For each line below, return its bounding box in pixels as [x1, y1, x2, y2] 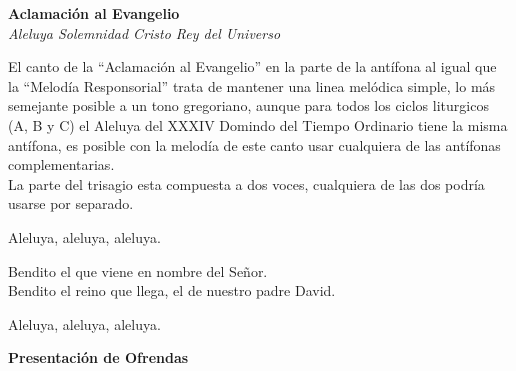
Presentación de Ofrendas [8, 347, 189, 368]
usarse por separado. [8, 193, 134, 214]
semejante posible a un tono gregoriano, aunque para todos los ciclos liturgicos [8, 95, 489, 116]
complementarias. [8, 154, 115, 175]
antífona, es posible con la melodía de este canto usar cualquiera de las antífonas [8, 134, 501, 155]
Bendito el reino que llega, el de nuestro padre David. [8, 280, 336, 301]
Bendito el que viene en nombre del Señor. [8, 260, 268, 281]
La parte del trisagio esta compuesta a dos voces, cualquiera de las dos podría [8, 173, 485, 194]
